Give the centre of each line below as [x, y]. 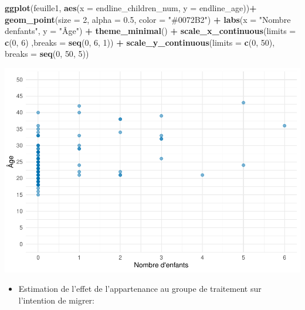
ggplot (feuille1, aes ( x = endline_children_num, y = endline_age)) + [131, 8]
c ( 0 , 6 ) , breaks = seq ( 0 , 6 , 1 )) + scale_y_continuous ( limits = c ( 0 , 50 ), [140, 42]
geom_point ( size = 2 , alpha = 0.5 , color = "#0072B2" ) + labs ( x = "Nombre [148, 19]
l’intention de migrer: [57, 300]
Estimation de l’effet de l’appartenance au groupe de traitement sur [140, 289]
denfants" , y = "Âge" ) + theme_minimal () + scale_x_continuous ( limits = [150, 31]
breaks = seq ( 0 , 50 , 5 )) [47, 54]
